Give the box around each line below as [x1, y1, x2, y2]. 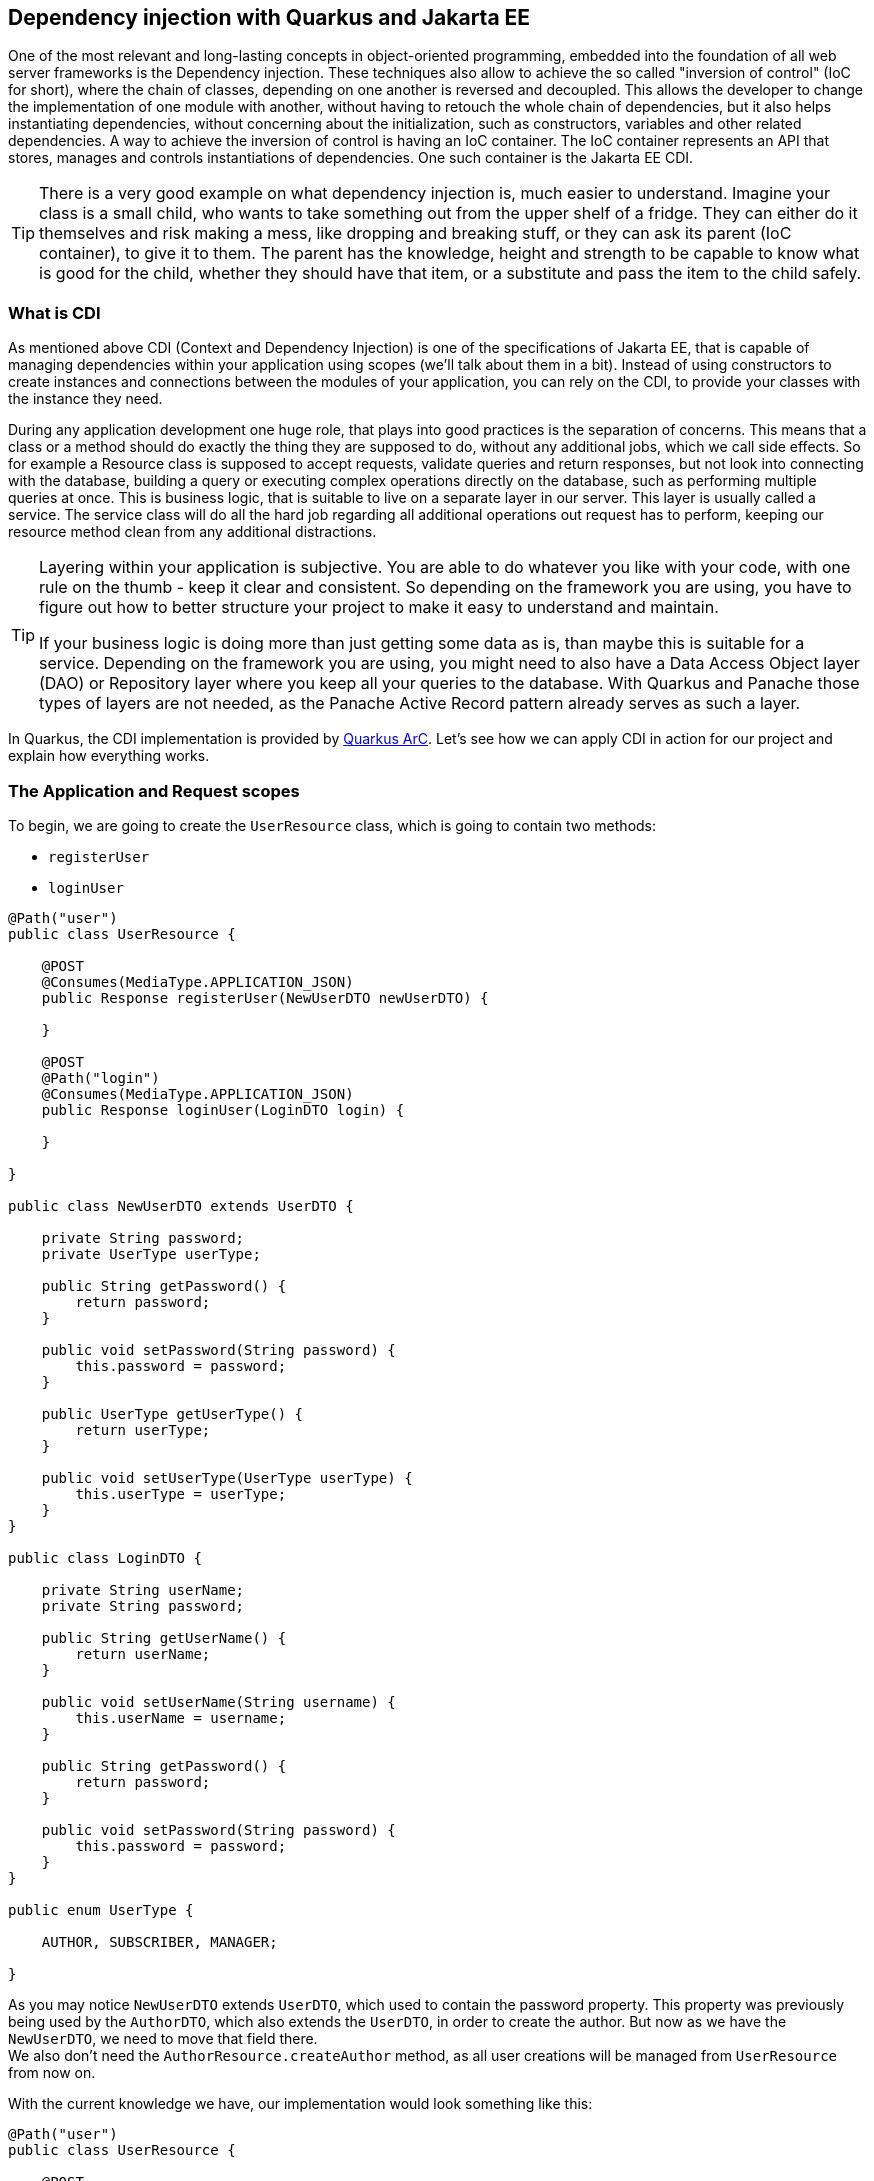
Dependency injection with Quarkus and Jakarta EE [8, 5, 531, 30]
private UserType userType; [41, 1245, 261, 1262]
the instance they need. [8, 390, 163, 408]
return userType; [75, 1421, 211, 1438]
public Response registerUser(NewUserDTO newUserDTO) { [41, 989, 489, 1006]
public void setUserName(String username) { [41, 1693, 396, 1710]
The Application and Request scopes [8, 780, 300, 801]
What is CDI [8, 302, 101, 323]
